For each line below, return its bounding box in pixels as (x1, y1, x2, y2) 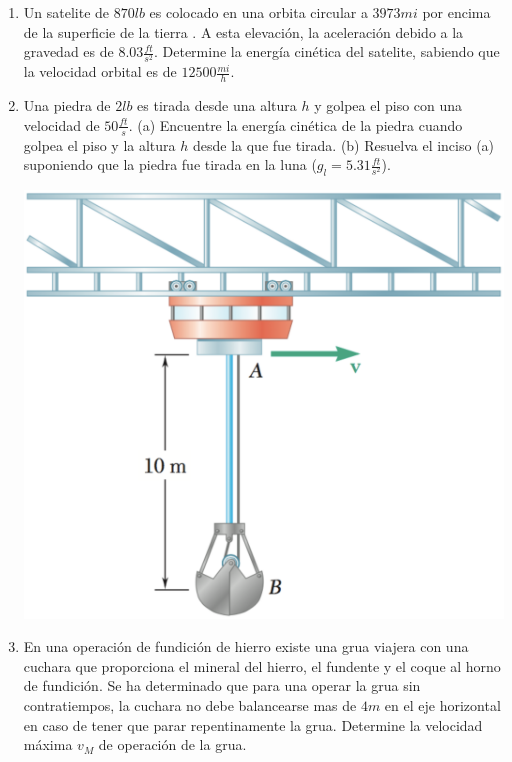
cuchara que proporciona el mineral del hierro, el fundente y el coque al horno (23, 655, 501, 676)
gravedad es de (23, 41, 114, 62)
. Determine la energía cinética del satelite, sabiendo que (153, 41, 500, 62)
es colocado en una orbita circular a (149, 2, 368, 22)
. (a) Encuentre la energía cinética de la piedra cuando (128, 114, 463, 135)
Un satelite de (23, 2, 110, 22)
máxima (23, 734, 73, 755)
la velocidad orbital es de (23, 61, 177, 82)
